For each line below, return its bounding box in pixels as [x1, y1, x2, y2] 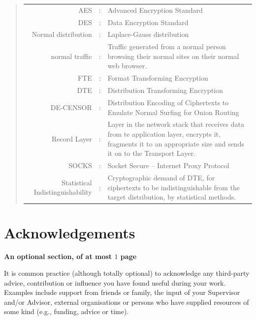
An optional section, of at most [4, 251, 112, 262]
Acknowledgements [4, 223, 135, 243]
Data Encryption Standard [107, 17, 189, 27]
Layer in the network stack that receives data [107, 119, 244, 129]
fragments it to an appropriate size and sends [107, 138, 244, 148]
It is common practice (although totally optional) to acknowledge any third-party [4, 267, 250, 278]
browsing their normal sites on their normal [107, 51, 239, 61]
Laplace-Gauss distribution [107, 29, 189, 39]
